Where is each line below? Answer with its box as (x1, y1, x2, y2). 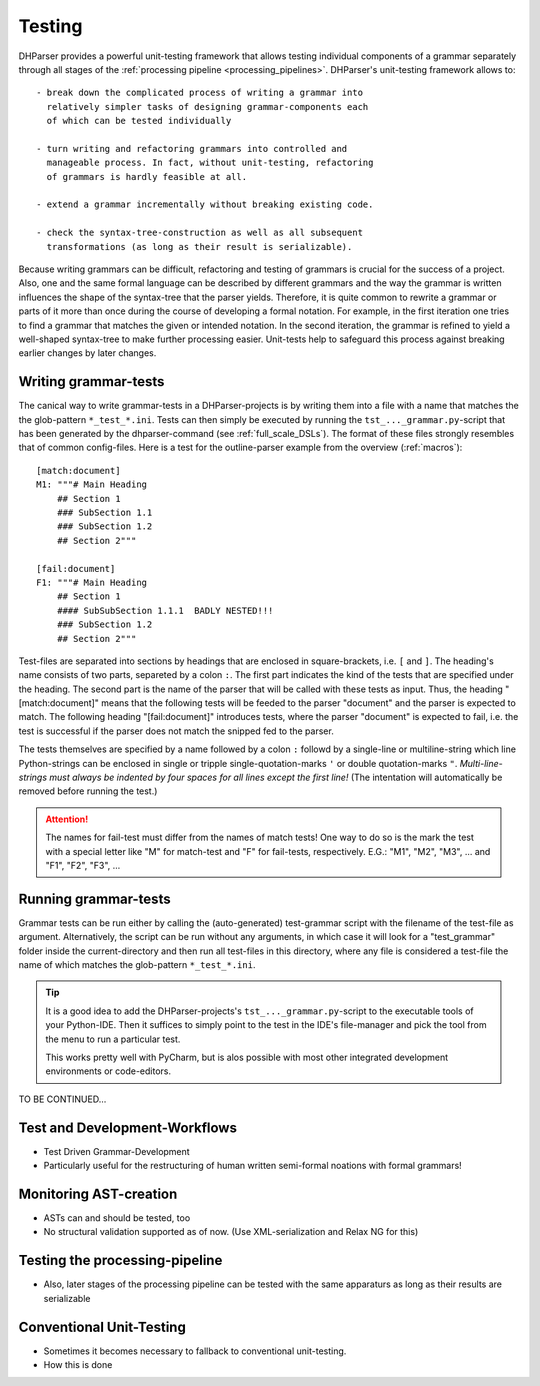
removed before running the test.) (18, 785, 158, 797)
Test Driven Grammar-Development (43, 1145, 190, 1157)
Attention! (45, 813, 89, 825)
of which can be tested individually (46, 115, 232, 127)
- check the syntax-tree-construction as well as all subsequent (36, 227, 364, 239)
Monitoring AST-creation (18, 1185, 178, 1202)
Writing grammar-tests (18, 373, 165, 390)
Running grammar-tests (18, 890, 171, 907)
